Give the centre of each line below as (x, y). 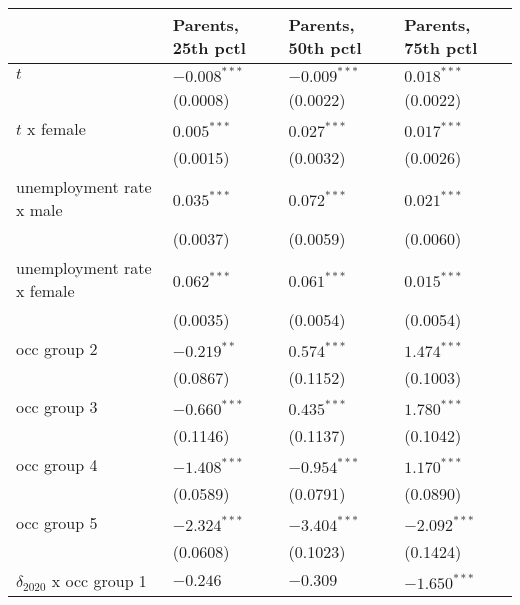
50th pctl (325, 47)
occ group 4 (57, 464)
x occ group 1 (99, 580)
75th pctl (441, 47)
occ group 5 (57, 522)
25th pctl (209, 47)
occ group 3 (57, 406)
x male (39, 209)
